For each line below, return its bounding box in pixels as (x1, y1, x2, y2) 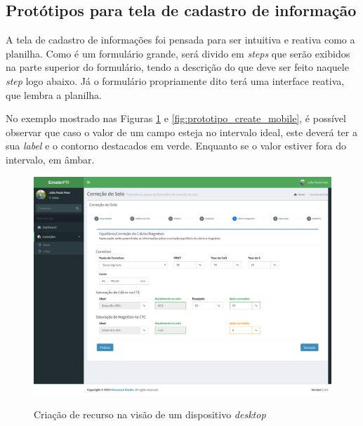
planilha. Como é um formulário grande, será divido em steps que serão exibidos (6, 46, 350, 60)
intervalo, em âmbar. (6, 152, 95, 166)
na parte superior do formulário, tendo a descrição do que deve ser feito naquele (6, 60, 349, 74)
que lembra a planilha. (6, 87, 102, 102)
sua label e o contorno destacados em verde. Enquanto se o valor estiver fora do (6, 138, 346, 153)
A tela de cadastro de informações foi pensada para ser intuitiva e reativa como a (6, 32, 355, 47)
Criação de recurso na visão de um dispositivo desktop (34, 407, 266, 422)
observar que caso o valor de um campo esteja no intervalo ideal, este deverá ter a (6, 124, 357, 139)
